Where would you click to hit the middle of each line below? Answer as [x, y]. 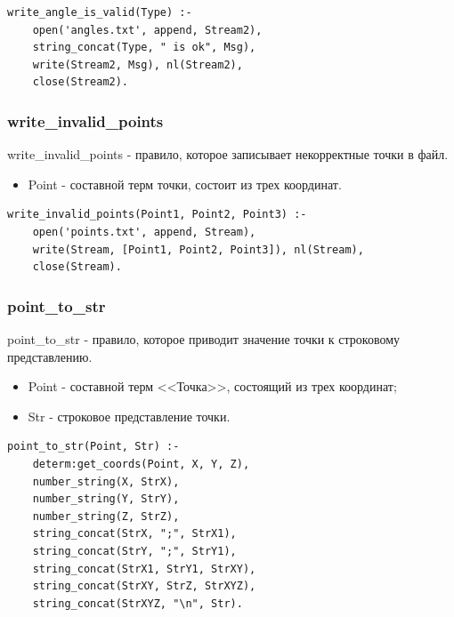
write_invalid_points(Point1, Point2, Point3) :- [157, 215]
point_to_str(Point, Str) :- [93, 447]
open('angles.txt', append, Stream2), [147, 30]
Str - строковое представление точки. [129, 416]
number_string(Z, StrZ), [106, 516]
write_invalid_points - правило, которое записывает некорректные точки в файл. [228, 154]
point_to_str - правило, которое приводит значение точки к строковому [204, 338]
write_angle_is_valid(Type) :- [100, 12]
